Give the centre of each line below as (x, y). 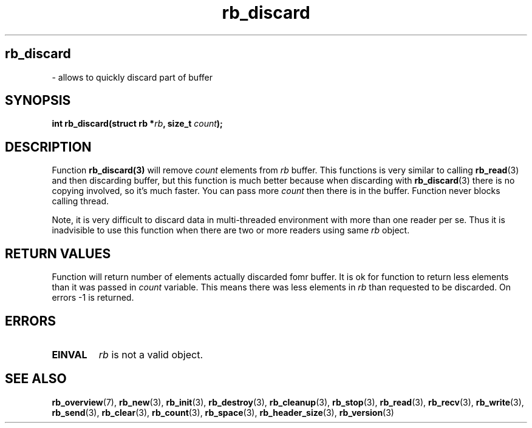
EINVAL (70, 354)
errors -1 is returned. (93, 298)
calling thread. (80, 201)
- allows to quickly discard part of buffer (132, 77)
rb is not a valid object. (151, 354)
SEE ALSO (36, 379)
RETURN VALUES (58, 253)
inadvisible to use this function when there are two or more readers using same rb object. (231, 230)
